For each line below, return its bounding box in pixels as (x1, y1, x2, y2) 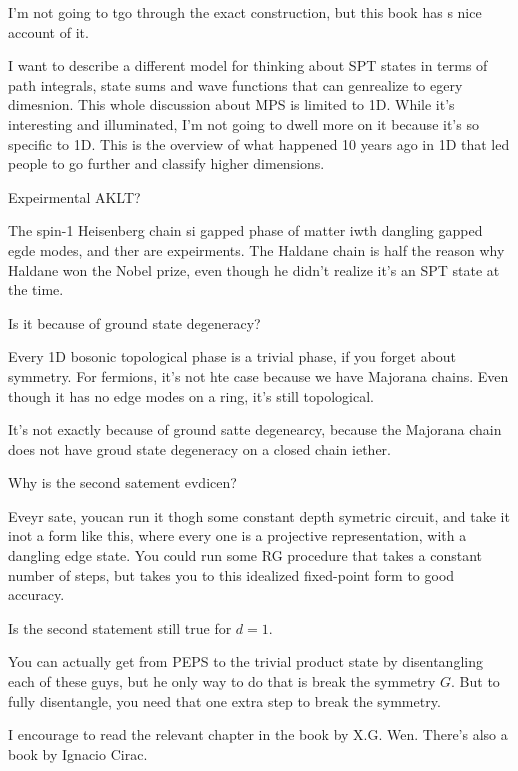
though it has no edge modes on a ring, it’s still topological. (8, 385, 374, 406)
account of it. (8, 21, 89, 42)
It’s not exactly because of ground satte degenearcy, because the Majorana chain (8, 419, 502, 440)
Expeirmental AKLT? (8, 186, 141, 207)
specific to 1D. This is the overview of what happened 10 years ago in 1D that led (8, 133, 510, 154)
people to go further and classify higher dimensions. (8, 153, 325, 174)
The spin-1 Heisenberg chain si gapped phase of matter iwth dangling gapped (8, 220, 483, 241)
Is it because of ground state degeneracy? (8, 312, 261, 333)
